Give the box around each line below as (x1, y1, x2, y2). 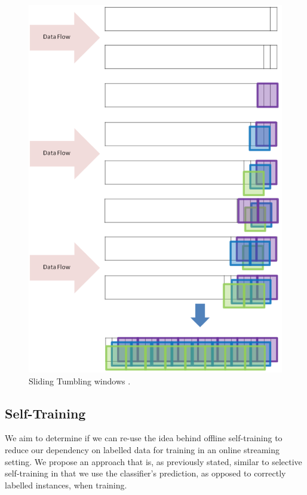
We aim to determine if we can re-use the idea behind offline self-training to (5, 432, 283, 444)
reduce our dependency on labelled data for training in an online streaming (5, 443, 280, 456)
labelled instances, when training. (5, 478, 127, 491)
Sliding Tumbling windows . (29, 374, 131, 387)
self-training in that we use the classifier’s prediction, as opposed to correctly (5, 467, 286, 479)
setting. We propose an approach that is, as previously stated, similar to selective (5, 455, 302, 467)
